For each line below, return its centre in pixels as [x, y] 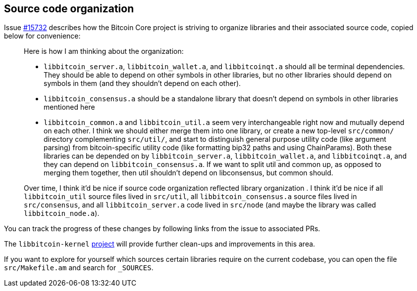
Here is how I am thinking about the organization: [104, 51]
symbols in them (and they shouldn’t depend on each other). [142, 83]
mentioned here [69, 107]
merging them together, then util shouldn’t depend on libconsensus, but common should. [188, 173]
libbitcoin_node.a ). [62, 213]
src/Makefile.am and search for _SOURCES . [79, 268]
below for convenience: [42, 36]
